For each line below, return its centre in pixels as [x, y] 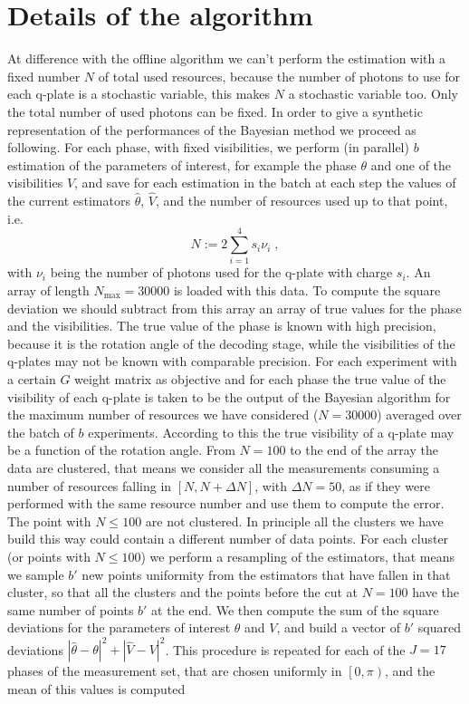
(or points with [49, 556]
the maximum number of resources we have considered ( [163, 415]
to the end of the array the [364, 450]
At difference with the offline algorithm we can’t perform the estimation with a [226, 58]
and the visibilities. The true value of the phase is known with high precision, [222, 326]
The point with [49, 521]
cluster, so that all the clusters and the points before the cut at [183, 592]
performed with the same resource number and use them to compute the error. [226, 503]
